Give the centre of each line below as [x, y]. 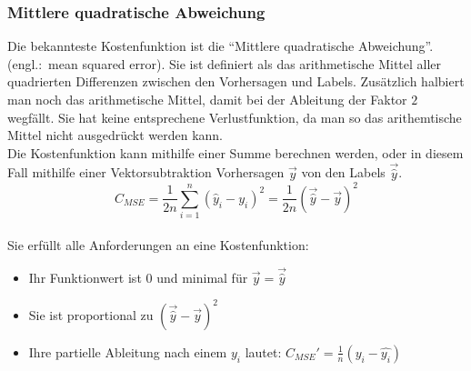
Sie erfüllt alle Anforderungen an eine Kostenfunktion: [158, 244]
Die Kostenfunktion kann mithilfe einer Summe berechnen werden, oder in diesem [235, 152]
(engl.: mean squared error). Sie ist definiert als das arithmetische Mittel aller [225, 63]
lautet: [263, 351]
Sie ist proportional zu [91, 314]
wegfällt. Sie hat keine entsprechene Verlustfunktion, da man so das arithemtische [235, 117]
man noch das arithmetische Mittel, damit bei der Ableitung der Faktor [207, 99]
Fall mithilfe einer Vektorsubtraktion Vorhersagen [146, 172]
